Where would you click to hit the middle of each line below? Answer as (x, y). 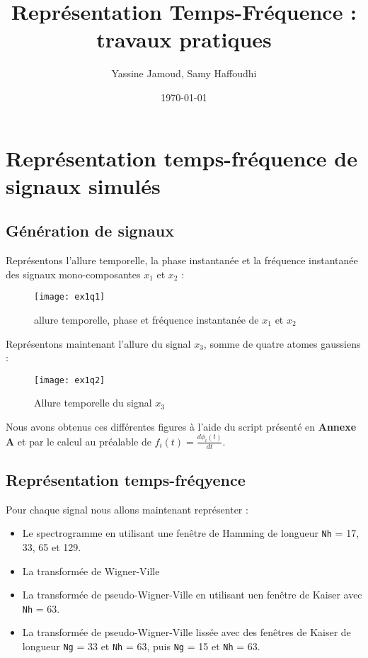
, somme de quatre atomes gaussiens (282, 343)
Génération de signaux (90, 231)
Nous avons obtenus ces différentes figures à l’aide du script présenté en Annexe (181, 426)
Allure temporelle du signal (93, 403)
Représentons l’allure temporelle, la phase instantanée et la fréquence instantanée (182, 260)
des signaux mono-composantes (73, 274)
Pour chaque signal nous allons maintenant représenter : (127, 509)
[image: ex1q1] (70, 297)
